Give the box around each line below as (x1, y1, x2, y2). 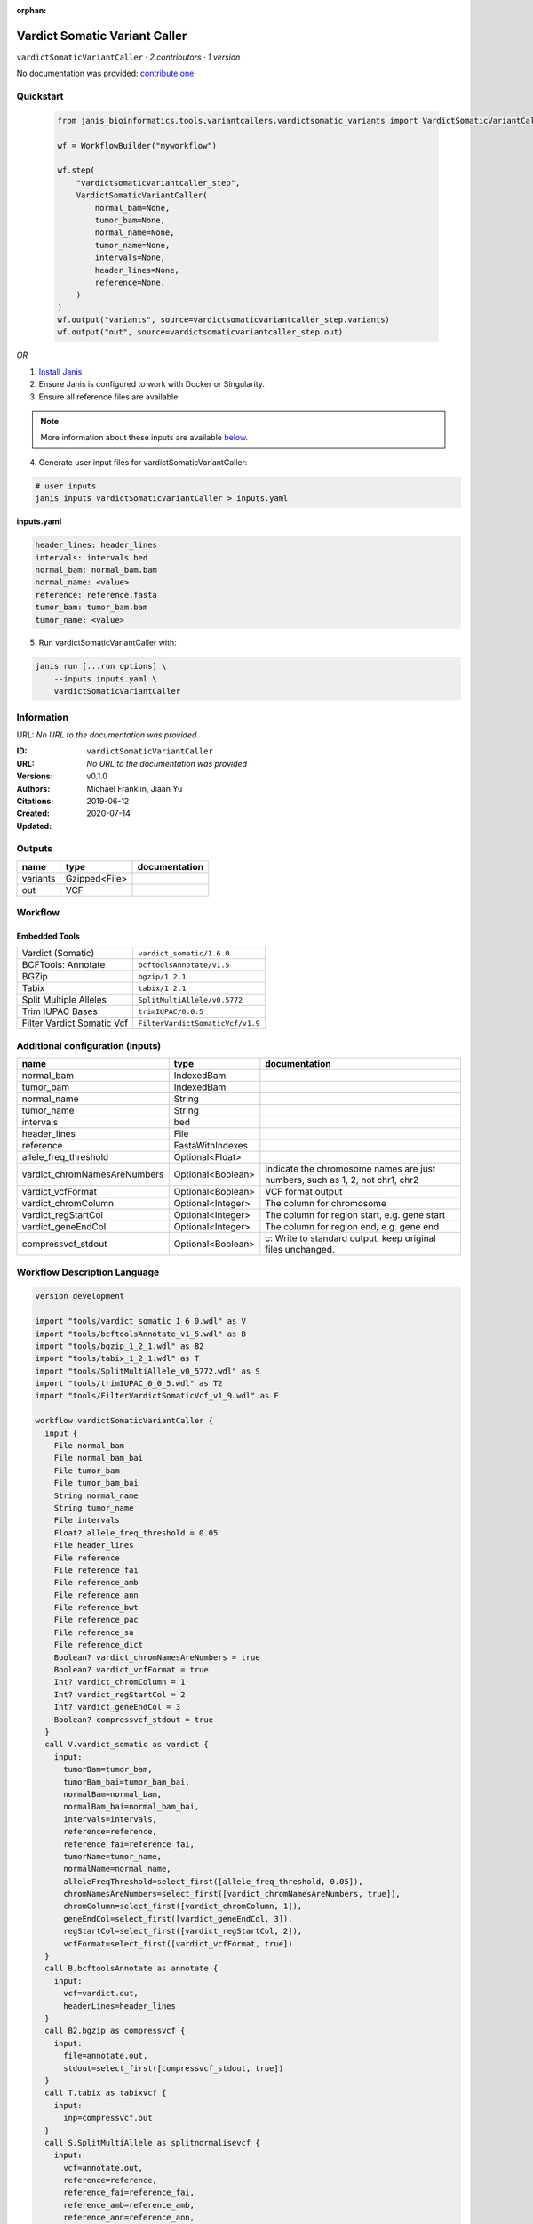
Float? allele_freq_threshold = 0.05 (53, 1527, 219, 1538)
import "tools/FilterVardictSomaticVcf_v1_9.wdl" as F (35, 1390, 279, 1401)
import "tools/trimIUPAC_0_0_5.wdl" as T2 (35, 1379, 223, 1389)
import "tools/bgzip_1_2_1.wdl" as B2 (35, 1341, 204, 1351)
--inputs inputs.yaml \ (53, 673, 157, 684)
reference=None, (94, 277, 166, 287)
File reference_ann (53, 1590, 139, 1600)
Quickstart (16, 90, 64, 102)
